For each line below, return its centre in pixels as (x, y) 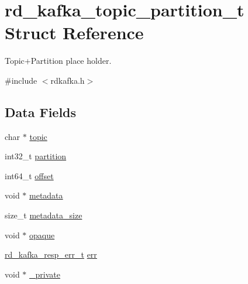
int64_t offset (29, 175)
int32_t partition (36, 156)
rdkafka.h (68, 80)
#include (21, 80)
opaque (42, 235)
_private (45, 274)
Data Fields (41, 112)
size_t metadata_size (44, 215)
